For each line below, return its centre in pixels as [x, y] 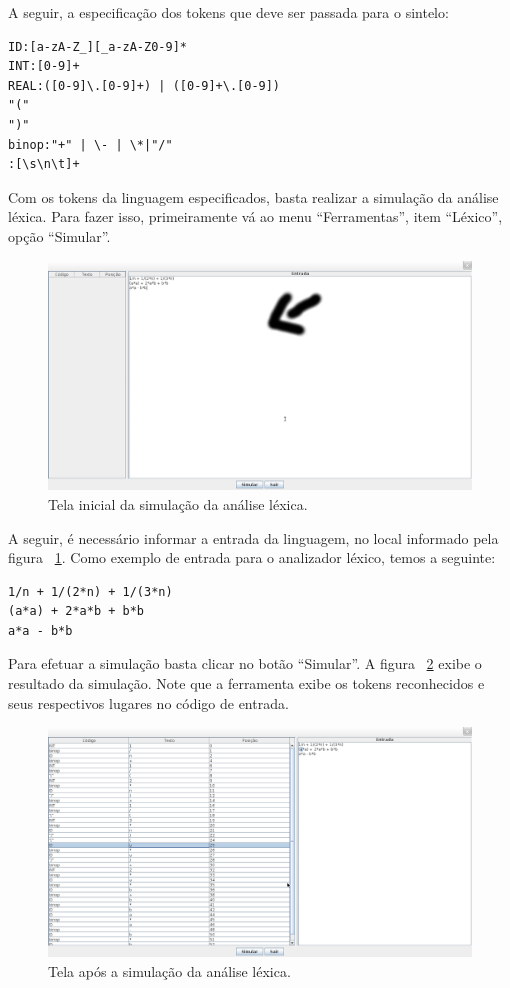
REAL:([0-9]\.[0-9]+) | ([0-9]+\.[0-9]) [144, 85]
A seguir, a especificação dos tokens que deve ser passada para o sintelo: [228, 12]
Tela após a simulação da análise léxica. [169, 970]
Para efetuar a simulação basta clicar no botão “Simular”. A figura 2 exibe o [245, 663]
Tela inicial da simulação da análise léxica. [178, 503]
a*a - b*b [40, 630]
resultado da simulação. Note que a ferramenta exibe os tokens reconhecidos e [246, 683]
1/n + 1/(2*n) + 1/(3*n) [90, 591]
